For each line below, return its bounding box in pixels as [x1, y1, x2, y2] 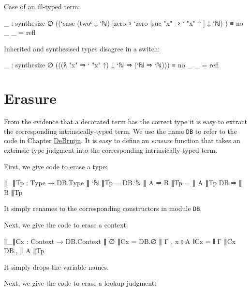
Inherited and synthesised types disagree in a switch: [4, 43, 160, 53]
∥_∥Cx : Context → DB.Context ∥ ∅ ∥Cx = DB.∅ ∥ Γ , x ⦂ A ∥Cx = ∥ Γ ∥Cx [4, 236, 236, 246]
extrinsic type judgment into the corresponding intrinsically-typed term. [4, 145, 218, 155]
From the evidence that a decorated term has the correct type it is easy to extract [4, 116, 248, 127]
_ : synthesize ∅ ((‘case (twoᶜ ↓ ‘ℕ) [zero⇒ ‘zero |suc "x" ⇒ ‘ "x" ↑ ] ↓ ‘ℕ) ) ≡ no [4, 17, 243, 28]
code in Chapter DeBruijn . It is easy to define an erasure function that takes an [4, 135, 240, 145]
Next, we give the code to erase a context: [4, 219, 128, 229]
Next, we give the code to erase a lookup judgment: [4, 278, 157, 288]
